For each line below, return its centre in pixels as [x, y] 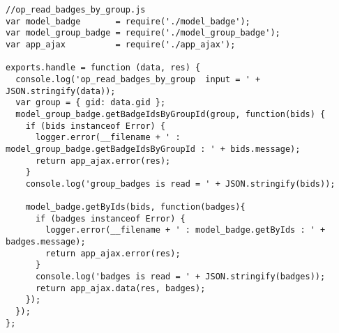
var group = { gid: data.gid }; [91, 103]
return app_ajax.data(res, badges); [120, 288]
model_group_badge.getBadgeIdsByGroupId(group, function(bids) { [171, 114]
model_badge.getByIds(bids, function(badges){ [135, 207]
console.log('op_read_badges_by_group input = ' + [138, 79]
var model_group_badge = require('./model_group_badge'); [143, 33]
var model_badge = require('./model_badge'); [128, 21]
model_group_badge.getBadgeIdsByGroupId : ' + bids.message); [153, 149]
